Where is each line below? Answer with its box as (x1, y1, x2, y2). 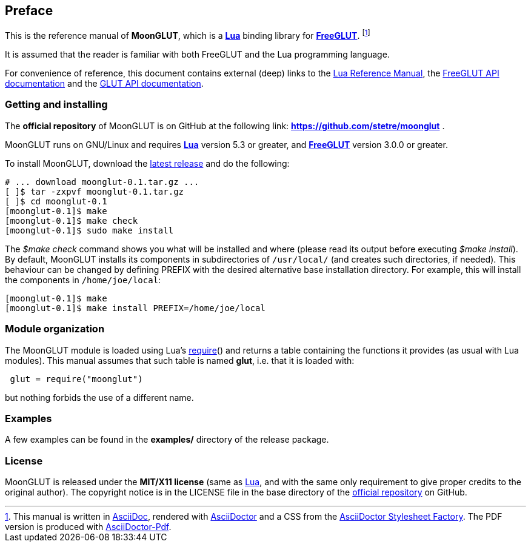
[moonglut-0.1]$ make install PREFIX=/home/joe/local (5, 303, 265, 313)
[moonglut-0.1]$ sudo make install (5, 225, 174, 235)
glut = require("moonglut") (10, 374, 143, 384)
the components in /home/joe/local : (5, 274, 161, 285)
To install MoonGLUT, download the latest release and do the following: (5, 158, 290, 169)
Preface (5, 3, 53, 18)
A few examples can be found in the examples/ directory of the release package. (5, 434, 329, 445)
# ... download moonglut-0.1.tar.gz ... (5, 176, 199, 187)
